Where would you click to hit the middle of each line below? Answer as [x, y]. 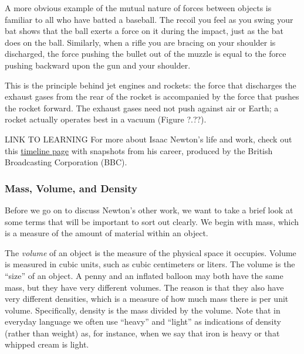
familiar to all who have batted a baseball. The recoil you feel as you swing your [149, 19]
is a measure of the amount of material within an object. [107, 233]
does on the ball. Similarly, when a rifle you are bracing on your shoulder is [140, 42]
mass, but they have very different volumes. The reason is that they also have [144, 287]
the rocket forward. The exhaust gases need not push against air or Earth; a [142, 108]
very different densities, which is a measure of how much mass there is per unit [147, 299]
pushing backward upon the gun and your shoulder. [98, 65]
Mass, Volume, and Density [71, 188]
